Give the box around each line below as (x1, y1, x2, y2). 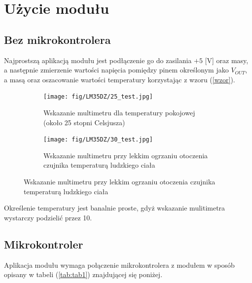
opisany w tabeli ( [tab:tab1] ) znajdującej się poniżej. (4, 269, 163, 280)
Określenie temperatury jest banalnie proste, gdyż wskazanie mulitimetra (4, 203, 225, 213)
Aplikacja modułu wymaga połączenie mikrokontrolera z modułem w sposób (4, 259, 235, 270)
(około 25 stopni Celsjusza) (43, 117, 125, 127)
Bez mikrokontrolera (4, 32, 111, 47)
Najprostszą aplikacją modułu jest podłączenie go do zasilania (4, 55, 192, 65)
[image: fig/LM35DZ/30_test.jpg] (43, 136, 153, 143)
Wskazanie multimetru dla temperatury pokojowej (43, 107, 195, 118)
